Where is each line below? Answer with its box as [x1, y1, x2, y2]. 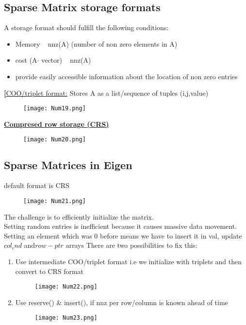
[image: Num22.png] [34, 283, 98, 291]
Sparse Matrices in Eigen [4, 157, 132, 172]
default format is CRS [4, 180, 69, 190]
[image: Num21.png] [23, 197, 86, 205]
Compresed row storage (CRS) [4, 119, 109, 129]
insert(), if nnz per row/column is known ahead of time [64, 297, 228, 307]
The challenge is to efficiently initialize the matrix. [4, 211, 154, 222]
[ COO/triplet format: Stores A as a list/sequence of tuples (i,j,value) [4, 87, 209, 98]
